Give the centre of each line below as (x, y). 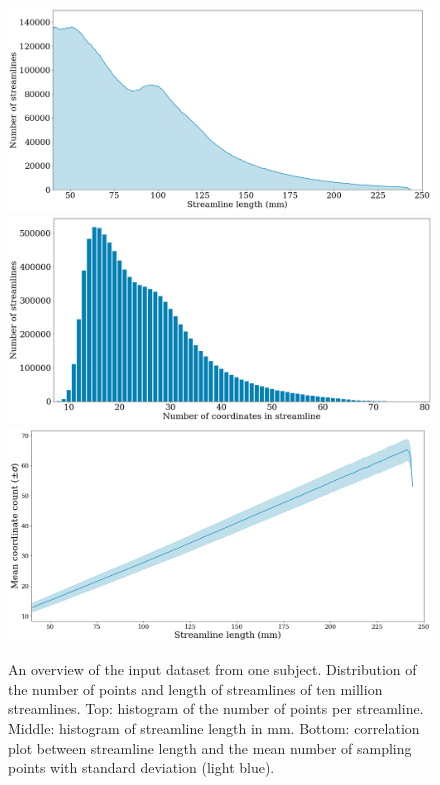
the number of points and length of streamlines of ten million (195, 688)
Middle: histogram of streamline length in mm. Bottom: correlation (214, 727)
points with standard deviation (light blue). (141, 767)
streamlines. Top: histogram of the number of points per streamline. (216, 708)
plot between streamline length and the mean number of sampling (210, 747)
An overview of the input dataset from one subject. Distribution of (212, 669)
